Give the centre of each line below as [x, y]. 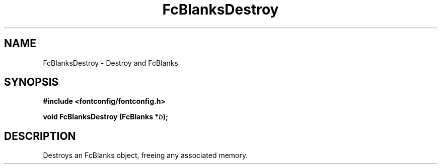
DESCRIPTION [40, 136]
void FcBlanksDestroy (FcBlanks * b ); [105, 117]
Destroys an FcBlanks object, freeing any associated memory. [145, 155]
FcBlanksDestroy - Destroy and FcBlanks [111, 63]
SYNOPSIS [31, 82]
